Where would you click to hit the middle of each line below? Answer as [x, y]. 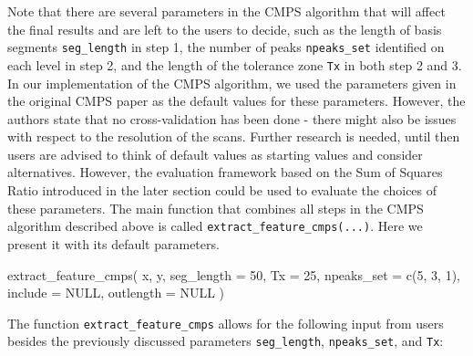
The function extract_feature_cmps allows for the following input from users [226, 323]
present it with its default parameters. [113, 243]
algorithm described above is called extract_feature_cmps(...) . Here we [215, 226]
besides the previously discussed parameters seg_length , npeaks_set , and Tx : [226, 341]
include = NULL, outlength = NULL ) [116, 293]
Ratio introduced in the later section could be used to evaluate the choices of [222, 190]
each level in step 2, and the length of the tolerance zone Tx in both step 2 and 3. [235, 64]
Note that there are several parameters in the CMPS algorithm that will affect [226, 11]
